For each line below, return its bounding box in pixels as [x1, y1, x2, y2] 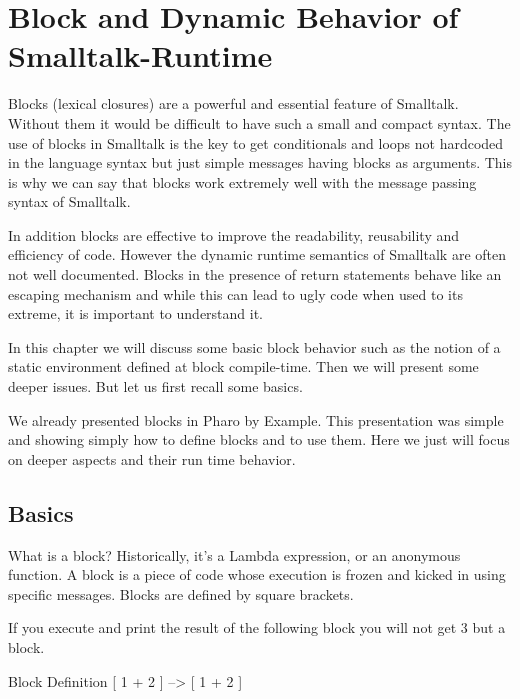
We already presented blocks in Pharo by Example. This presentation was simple [8, 409, 504, 430]
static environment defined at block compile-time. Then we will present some [8, 356, 479, 377]
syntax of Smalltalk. [8, 191, 131, 212]
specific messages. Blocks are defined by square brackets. [8, 583, 354, 604]
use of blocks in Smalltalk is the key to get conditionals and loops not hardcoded [8, 132, 504, 153]
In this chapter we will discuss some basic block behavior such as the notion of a [8, 336, 501, 357]
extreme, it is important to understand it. [8, 303, 264, 324]
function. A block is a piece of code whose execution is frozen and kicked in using [8, 564, 506, 585]
